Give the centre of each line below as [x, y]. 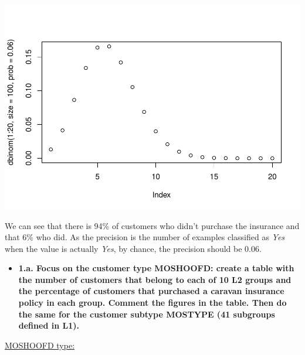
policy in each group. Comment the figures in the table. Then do [152, 303]
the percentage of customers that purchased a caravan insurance [151, 291]
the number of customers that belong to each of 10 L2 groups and [155, 279]
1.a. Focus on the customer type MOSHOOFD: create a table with [156, 268]
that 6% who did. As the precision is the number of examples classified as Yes [145, 237]
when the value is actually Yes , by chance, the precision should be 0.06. [133, 248]
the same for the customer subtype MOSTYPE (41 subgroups [147, 314]
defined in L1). [49, 325]
